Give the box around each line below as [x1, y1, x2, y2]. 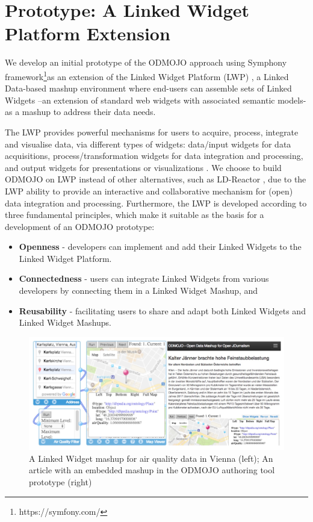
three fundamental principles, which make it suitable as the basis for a [5, 208, 264, 221]
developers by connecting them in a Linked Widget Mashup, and [19, 284, 258, 297]
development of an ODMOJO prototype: [5, 220, 155, 232]
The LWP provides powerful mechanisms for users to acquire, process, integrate [5, 125, 299, 138]
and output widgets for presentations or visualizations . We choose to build [5, 161, 282, 173]
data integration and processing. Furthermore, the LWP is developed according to [5, 196, 307, 209]
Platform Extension [5, 21, 170, 46]
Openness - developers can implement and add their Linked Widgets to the [19, 240, 302, 253]
